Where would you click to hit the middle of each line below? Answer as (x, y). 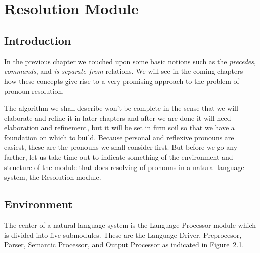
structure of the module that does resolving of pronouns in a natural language (124, 167)
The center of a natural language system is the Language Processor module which (130, 225)
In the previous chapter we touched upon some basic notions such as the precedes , (130, 61)
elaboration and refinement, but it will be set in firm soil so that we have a (119, 128)
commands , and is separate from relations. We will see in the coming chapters (124, 71)
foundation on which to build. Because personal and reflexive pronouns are (119, 137)
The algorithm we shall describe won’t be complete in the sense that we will (121, 107)
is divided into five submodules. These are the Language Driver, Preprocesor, (123, 235)
